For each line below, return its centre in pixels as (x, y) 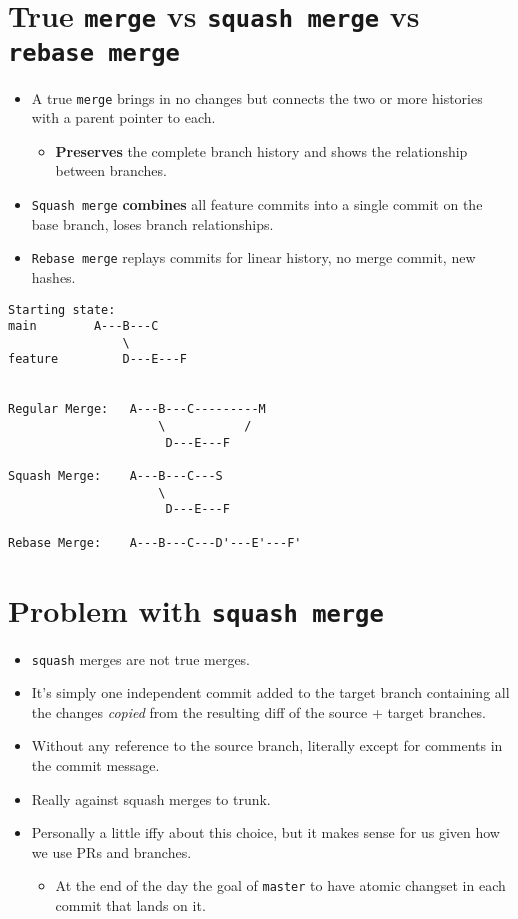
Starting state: (62, 309)
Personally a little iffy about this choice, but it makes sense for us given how (265, 832)
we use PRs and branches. (111, 851)
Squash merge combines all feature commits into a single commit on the (257, 204)
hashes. (53, 276)
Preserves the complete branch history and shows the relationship (261, 150)
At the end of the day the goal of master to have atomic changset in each (280, 885)
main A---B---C (83, 326)
